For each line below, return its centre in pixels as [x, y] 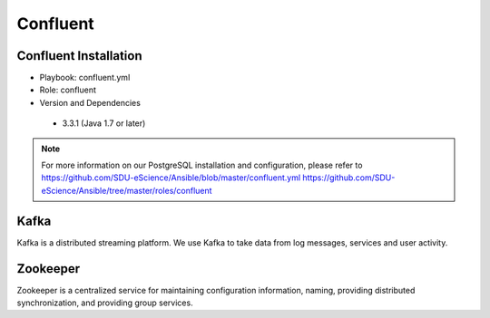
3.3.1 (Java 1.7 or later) [104, 123]
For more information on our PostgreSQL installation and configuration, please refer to [202, 165]
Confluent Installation [79, 56]
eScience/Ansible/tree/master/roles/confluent [127, 190]
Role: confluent [68, 90]
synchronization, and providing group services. [105, 303]
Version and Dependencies [90, 102]
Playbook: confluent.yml [85, 78]
